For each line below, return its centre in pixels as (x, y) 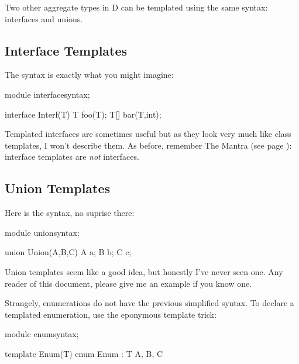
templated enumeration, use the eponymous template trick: (111, 314)
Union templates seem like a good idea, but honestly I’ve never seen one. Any (144, 271)
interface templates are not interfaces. (72, 157)
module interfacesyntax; (47, 94)
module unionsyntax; (42, 232)
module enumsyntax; (42, 334)
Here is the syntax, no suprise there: (70, 213)
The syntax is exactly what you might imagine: (89, 75)
